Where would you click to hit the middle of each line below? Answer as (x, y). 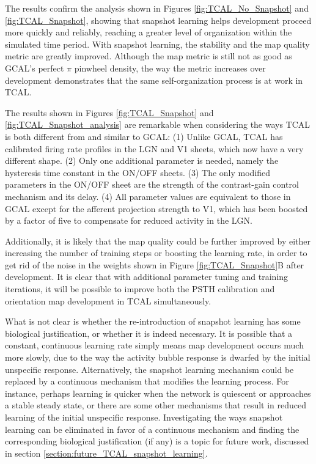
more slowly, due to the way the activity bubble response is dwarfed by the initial (158, 357)
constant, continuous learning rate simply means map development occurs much (154, 345)
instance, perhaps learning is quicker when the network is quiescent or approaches (158, 393)
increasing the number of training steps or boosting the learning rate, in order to (156, 253)
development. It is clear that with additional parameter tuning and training (147, 277)
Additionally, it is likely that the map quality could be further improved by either (158, 241)
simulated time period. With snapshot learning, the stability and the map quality (157, 44)
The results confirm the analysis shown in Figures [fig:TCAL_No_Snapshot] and (157, 8)
